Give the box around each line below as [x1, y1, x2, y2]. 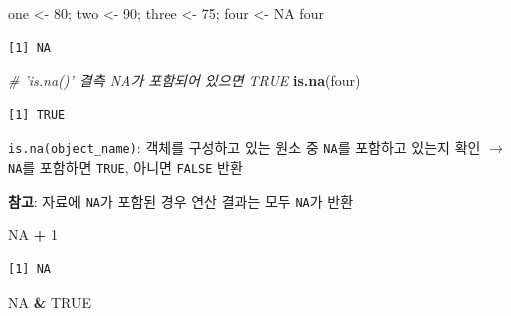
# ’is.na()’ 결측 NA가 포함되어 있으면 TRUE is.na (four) [8, 70, 361, 91]
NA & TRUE [8, 291, 91, 312]
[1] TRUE [8, 107, 66, 122]
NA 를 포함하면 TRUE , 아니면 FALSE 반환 [8, 157, 243, 178]
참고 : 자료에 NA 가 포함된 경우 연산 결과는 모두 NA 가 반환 [8, 190, 354, 211]
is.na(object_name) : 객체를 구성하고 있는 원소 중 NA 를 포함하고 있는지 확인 [8, 137, 481, 158]
